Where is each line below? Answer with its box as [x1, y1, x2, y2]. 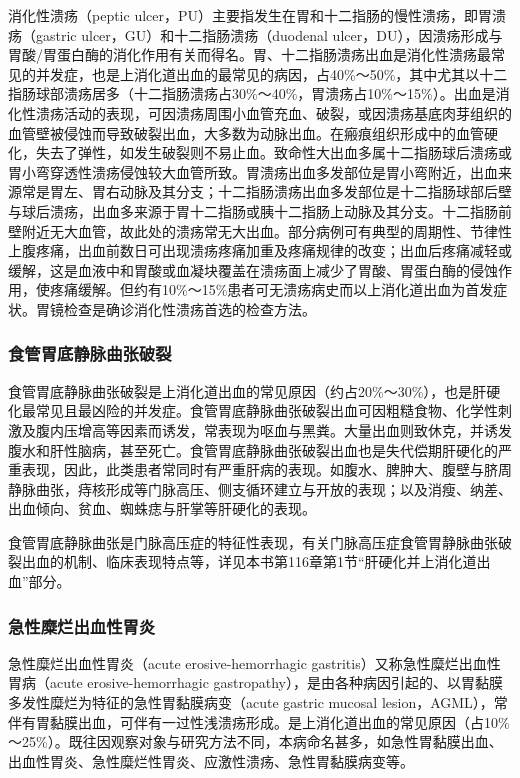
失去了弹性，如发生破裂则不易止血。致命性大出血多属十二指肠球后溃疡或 [35, 142, 512, 163]
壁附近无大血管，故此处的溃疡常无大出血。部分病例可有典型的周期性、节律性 [8, 220, 512, 241]
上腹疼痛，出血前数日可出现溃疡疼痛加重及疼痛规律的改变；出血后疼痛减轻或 [8, 240, 512, 261]
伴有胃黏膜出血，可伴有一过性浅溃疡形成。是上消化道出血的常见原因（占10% [8, 711, 510, 732]
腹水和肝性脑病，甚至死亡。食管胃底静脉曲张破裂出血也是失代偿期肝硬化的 [8, 439, 498, 460]
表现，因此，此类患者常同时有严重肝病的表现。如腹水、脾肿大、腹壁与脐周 [21, 459, 512, 480]
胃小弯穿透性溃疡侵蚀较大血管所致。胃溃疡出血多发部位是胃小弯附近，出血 [8, 161, 498, 182]
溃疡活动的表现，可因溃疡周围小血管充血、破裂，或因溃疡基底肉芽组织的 [35, 102, 512, 123]
